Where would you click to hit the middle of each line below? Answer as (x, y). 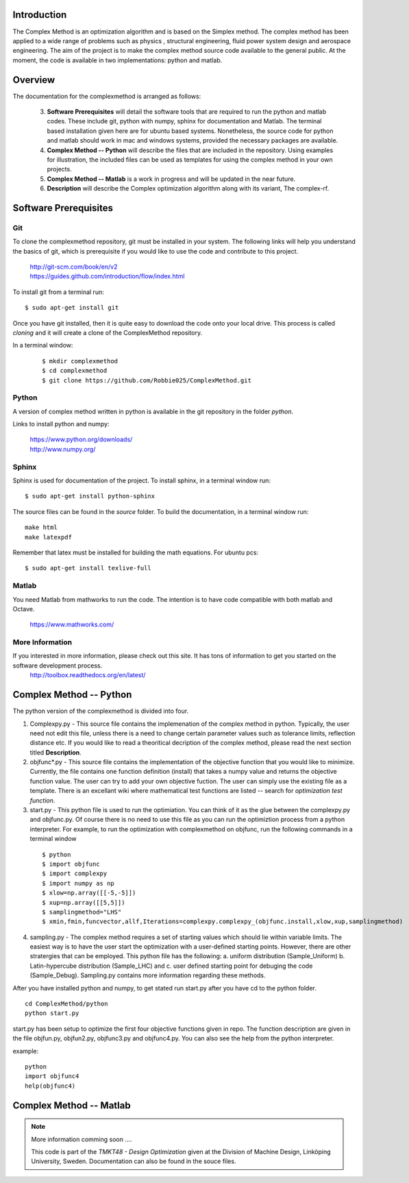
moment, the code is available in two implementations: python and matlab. (117, 60)
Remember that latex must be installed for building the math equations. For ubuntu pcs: (136, 552)
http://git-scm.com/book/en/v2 (74, 267)
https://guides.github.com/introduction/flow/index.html (107, 276)
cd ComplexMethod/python (66, 1004)
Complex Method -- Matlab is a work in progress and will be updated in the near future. (171, 179)
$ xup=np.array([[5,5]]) (84, 902)
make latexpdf (48, 537)
